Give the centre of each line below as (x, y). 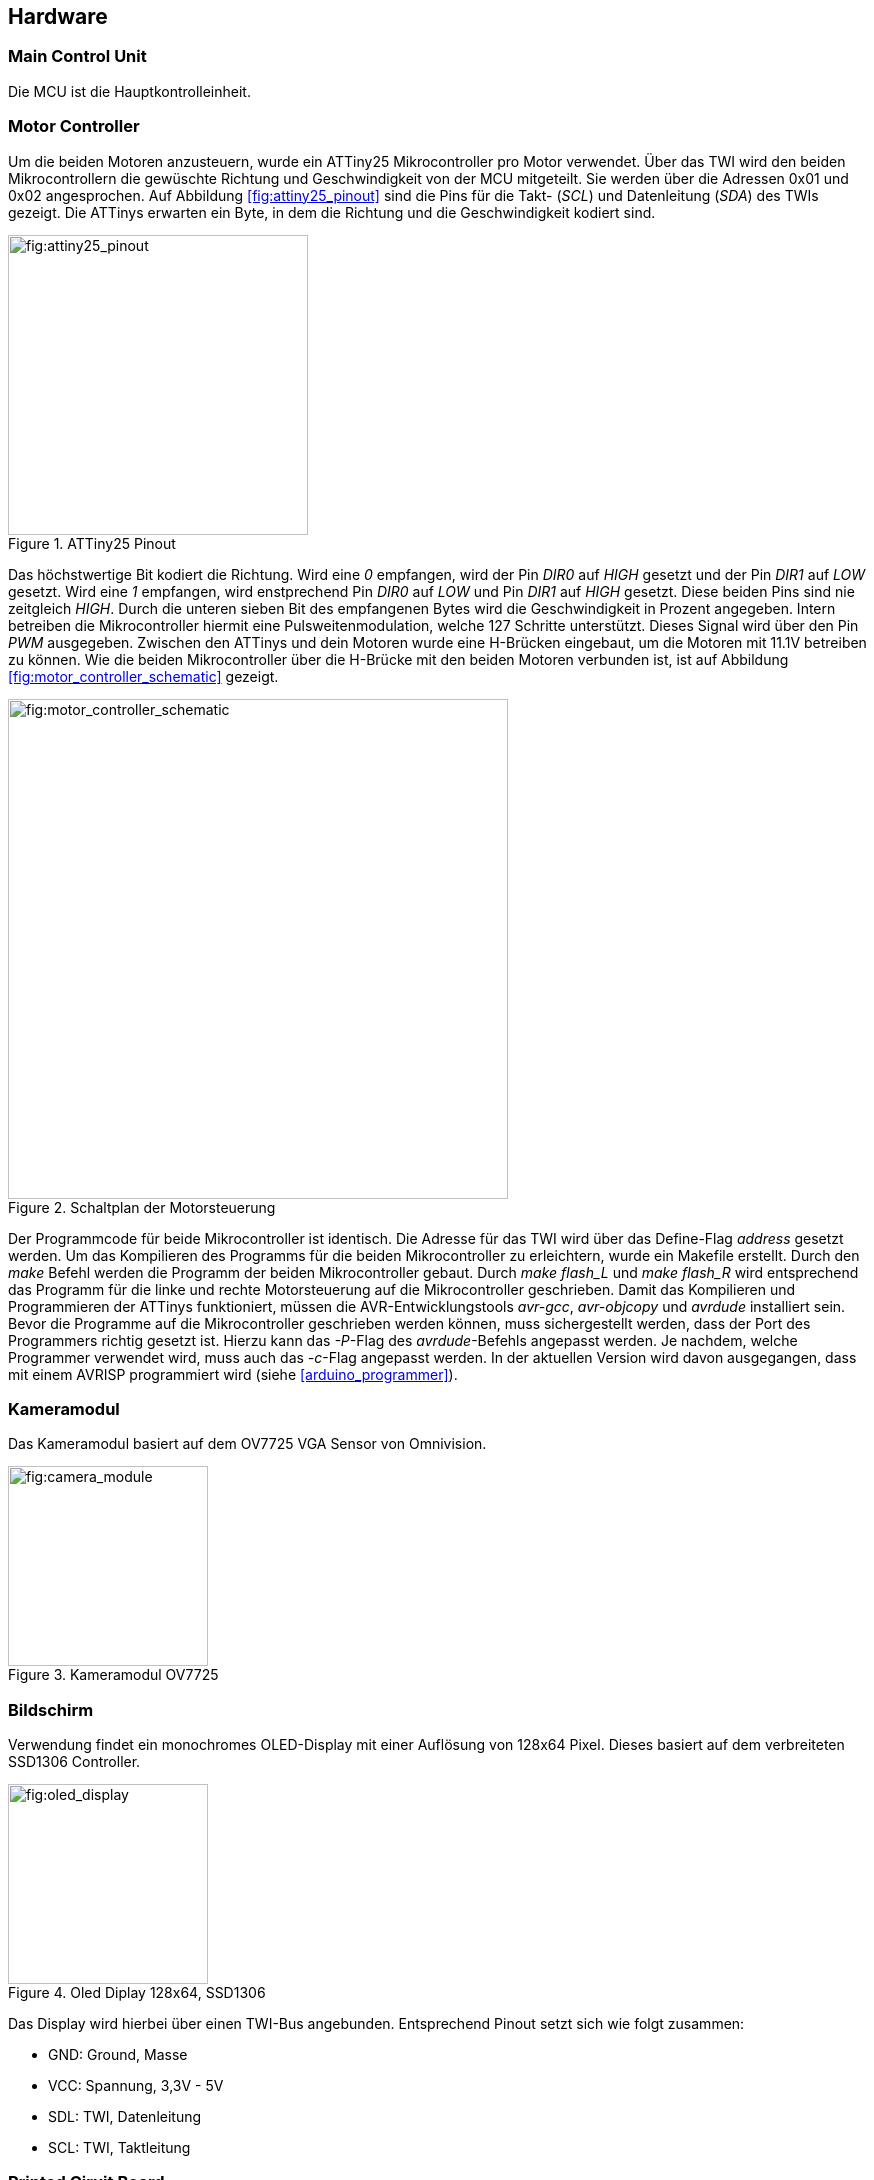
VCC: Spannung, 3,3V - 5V (136, 2086)
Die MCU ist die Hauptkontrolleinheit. (129, 91)
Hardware (58, 16)
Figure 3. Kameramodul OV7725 (113, 1675)
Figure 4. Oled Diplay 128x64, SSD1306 (137, 1993)
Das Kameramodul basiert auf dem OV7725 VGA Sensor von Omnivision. (247, 1444)
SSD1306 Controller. (74, 1762)
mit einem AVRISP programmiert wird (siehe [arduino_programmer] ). (233, 1374)
